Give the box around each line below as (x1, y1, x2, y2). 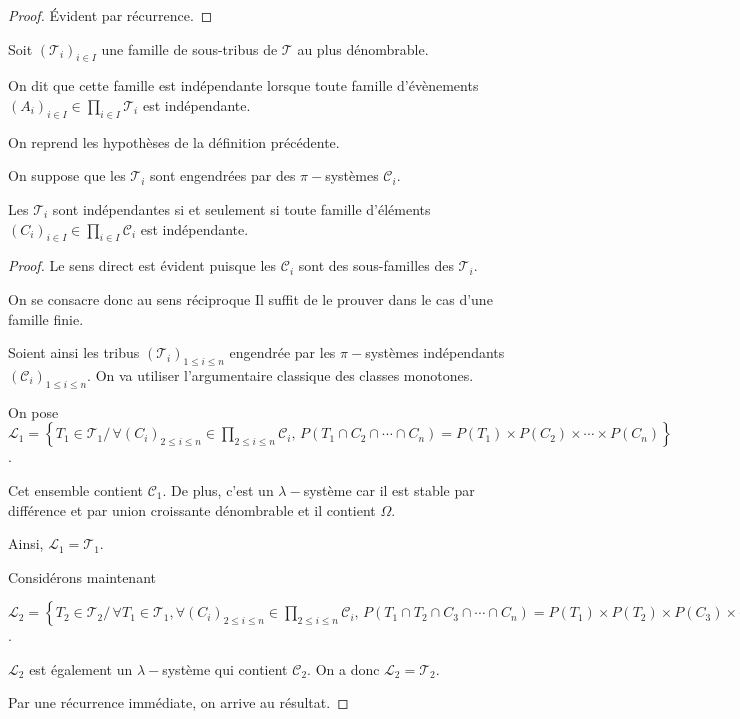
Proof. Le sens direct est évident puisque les (8, 255, 277, 276)
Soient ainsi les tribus (8, 342, 140, 363)
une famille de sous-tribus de (101, 38, 278, 59)
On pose (8, 401, 59, 422)
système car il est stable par (303, 479, 475, 500)
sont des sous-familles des (298, 255, 454, 276)
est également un (29, 658, 133, 679)
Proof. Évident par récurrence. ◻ (8, 5, 213, 25)
